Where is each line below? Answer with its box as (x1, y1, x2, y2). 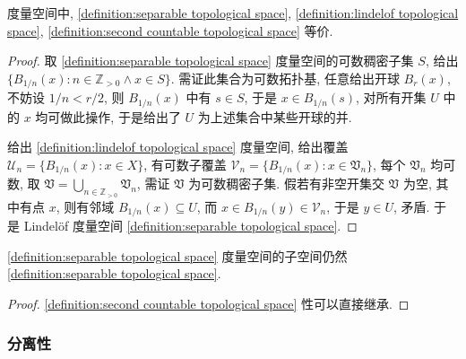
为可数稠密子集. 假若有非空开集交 (188, 174, 384, 193)
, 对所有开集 (355, 88, 427, 107)
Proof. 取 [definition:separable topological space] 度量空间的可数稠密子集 (7, 51, 414, 70)
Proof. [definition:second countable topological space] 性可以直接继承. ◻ (7, 293, 410, 312)
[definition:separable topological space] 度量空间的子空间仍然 (7, 246, 348, 265)
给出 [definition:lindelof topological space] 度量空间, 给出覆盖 (7, 137, 349, 156)
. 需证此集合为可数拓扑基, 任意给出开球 (170, 68, 400, 87)
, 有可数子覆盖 (143, 154, 227, 173)
